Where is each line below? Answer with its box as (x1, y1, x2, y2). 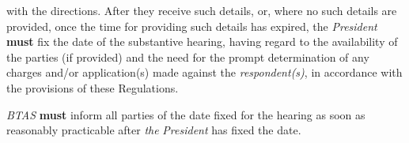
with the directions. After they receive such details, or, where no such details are (6, 2, 397, 18)
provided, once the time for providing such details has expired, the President (6, 17, 377, 34)
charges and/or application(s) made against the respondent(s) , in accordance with (6, 64, 403, 81)
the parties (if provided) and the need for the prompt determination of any (6, 48, 369, 65)
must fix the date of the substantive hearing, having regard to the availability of (6, 33, 398, 50)
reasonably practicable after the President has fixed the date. (6, 122, 301, 138)
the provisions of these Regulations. (6, 79, 179, 96)
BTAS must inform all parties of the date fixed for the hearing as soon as (6, 106, 365, 122)
